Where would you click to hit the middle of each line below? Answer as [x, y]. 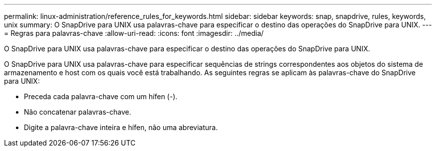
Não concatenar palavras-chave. [78, 112]
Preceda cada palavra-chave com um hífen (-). [101, 96]
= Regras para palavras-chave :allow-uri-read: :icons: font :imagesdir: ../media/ [134, 33]
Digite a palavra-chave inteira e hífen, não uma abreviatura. [121, 127]
